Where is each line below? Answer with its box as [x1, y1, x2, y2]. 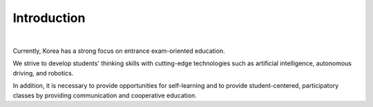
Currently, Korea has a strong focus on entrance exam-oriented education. [12, 47, 225, 55]
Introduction [12, 10, 86, 25]
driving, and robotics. [12, 69, 74, 77]
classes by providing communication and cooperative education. [12, 91, 197, 99]
